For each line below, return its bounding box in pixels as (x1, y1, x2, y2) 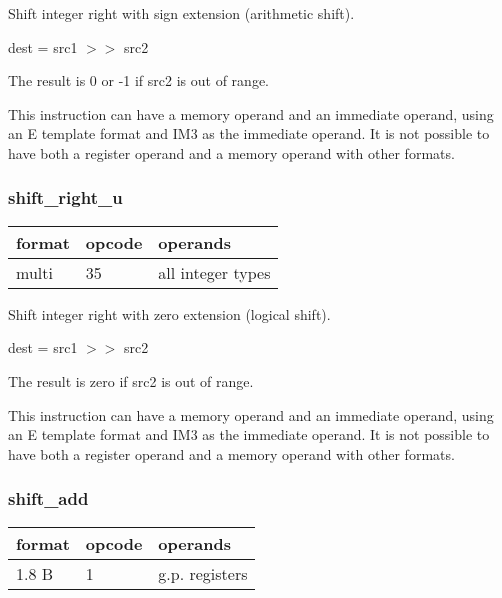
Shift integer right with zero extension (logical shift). (8, 303, 331, 324)
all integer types (158, 260, 271, 284)
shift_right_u (8, 185, 123, 210)
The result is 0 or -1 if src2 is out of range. (8, 70, 269, 91)
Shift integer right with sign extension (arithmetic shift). (8, 3, 355, 23)
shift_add (8, 486, 89, 511)
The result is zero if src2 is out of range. (8, 370, 254, 391)
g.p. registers (158, 561, 248, 585)
